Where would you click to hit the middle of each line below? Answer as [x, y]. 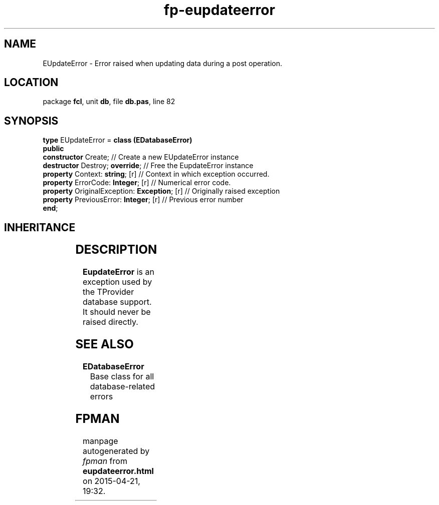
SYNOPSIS [31, 121]
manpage [100, 441]
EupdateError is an [119, 272]
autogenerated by [116, 451]
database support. [117, 302]
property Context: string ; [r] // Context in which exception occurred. [156, 174]
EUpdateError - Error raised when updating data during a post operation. [162, 63]
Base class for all [122, 376]
